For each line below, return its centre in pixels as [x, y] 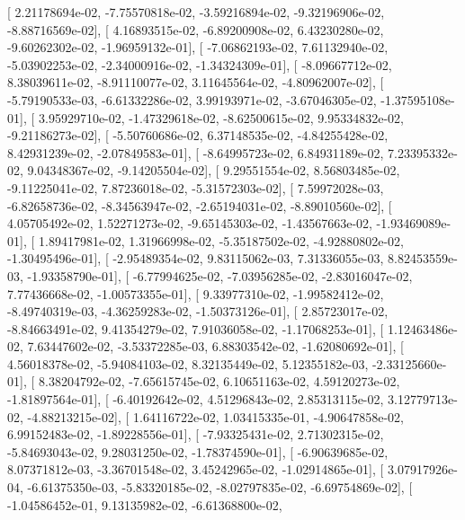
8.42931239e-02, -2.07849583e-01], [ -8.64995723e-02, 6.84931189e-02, [196, 152]
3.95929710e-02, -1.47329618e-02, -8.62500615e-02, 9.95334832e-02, [221, 117]
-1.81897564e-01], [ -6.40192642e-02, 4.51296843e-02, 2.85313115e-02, [196, 399]
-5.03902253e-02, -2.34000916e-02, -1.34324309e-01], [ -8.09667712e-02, [200, 64]
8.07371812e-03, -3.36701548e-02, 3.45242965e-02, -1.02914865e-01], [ [196, 469]
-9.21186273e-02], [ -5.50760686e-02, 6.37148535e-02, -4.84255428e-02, [198, 135]
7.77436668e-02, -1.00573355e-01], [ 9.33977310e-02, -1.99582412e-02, [196, 293]
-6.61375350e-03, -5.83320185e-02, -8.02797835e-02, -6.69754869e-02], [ [220, 487]
